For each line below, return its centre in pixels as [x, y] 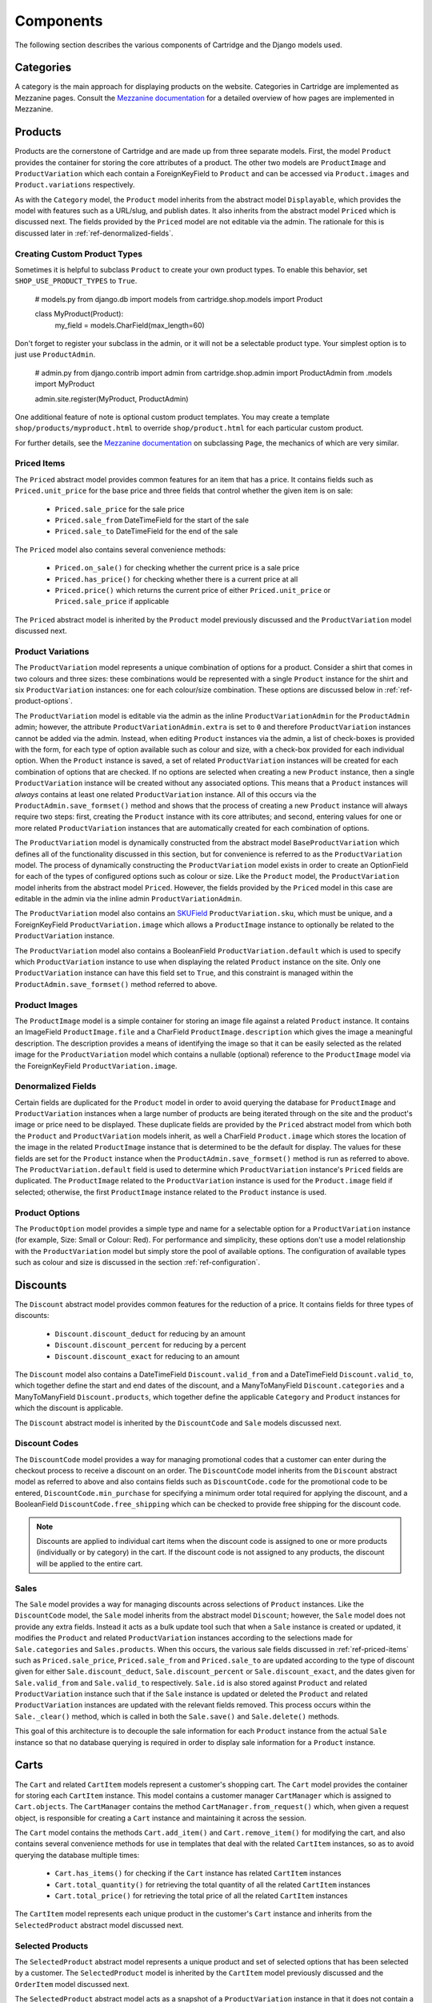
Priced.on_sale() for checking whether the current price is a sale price [177, 568]
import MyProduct [65, 384]
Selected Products [52, 1945]
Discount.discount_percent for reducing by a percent [150, 1345]
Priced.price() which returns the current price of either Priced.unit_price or [193, 590]
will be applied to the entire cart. [90, 1563]
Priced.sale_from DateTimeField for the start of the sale [152, 520]
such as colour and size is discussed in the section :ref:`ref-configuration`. [138, 1263]
